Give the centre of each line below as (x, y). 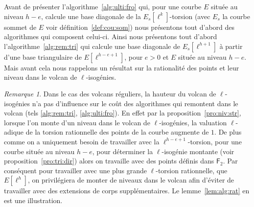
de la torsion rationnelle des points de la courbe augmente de (117, 132)
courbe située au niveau (39, 151)
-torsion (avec (190, 16)
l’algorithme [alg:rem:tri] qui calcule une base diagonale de (92, 46)
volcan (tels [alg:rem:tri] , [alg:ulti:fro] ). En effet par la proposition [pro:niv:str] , (123, 113)
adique (14, 132)
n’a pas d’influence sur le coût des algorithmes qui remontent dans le (135, 103)
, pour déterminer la (123, 151)
